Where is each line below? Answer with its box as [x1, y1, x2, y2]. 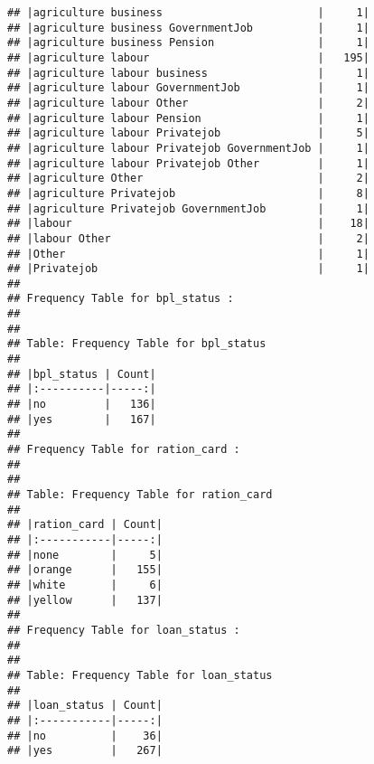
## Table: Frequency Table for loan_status [7, 668, 273, 682]
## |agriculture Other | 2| [7, 172, 369, 185]
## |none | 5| [7, 548, 163, 561]
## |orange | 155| [7, 563, 163, 577]
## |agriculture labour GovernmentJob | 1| [7, 81, 369, 95]
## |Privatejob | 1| [7, 262, 369, 276]
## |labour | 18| [7, 217, 369, 231]
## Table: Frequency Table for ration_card [7, 488, 273, 501]
